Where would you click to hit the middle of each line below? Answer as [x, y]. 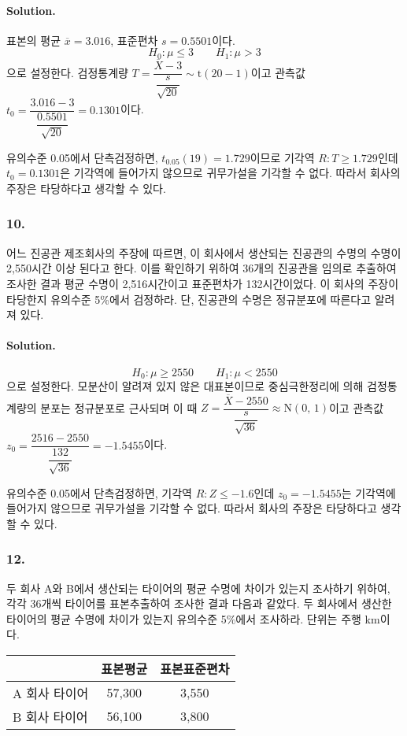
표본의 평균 [34, 40]
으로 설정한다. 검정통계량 [67, 72]
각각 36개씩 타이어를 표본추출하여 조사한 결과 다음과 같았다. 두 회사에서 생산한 [199, 603]
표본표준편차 [195, 668]
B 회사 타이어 [50, 716]
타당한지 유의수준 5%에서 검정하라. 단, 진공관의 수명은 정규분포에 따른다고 [189, 299]
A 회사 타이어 [51, 693]
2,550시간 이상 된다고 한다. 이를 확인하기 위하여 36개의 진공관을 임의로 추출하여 [202, 268]
